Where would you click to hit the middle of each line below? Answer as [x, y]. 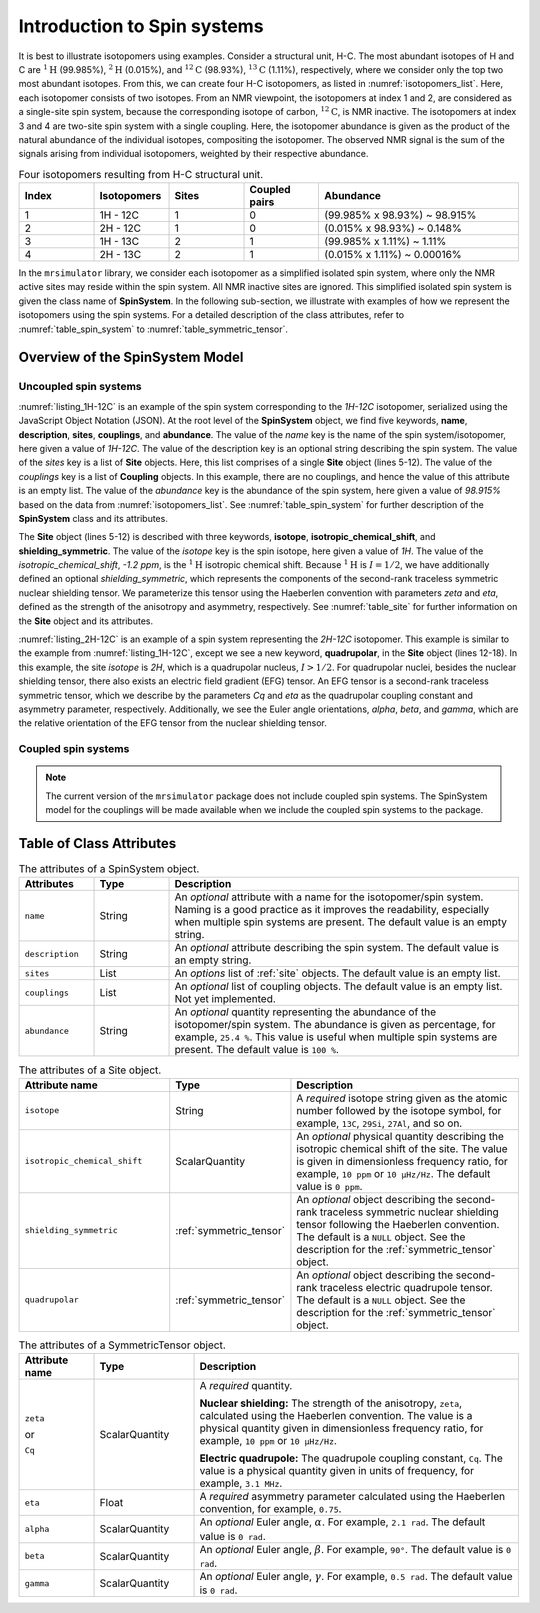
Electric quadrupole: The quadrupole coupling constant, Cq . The [351, 1458]
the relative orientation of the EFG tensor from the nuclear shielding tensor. [172, 723]
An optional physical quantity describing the [400, 1136]
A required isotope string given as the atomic [402, 1098]
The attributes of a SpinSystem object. [109, 869]
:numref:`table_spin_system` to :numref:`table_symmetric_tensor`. [153, 329]
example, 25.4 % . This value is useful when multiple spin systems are [336, 1037]
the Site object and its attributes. [86, 621]
